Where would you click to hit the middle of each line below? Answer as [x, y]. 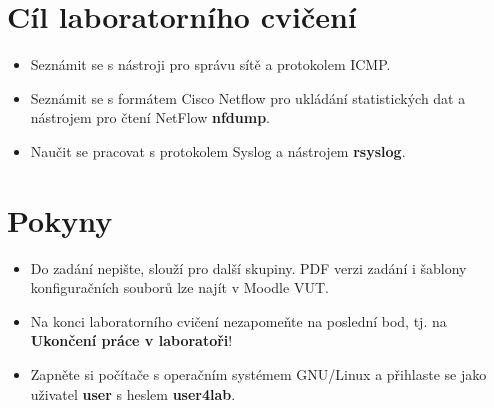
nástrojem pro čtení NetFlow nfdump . [150, 117]
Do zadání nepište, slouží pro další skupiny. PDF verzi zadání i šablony [248, 267]
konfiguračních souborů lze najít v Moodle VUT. [179, 287]
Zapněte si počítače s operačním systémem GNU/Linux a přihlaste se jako [258, 374]
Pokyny [60, 219]
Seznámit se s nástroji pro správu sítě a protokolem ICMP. [210, 64]
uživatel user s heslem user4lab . [133, 393]
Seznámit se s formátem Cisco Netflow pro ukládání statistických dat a [248, 97]
